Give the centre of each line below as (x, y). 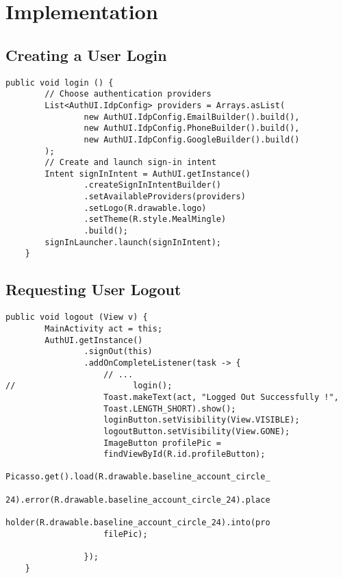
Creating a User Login (86, 54)
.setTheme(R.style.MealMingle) (155, 219)
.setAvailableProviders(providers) (165, 197)
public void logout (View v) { (77, 317)
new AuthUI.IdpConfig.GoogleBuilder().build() (192, 139)
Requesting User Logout (93, 289)
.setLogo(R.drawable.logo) (145, 208)
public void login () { (60, 83)
